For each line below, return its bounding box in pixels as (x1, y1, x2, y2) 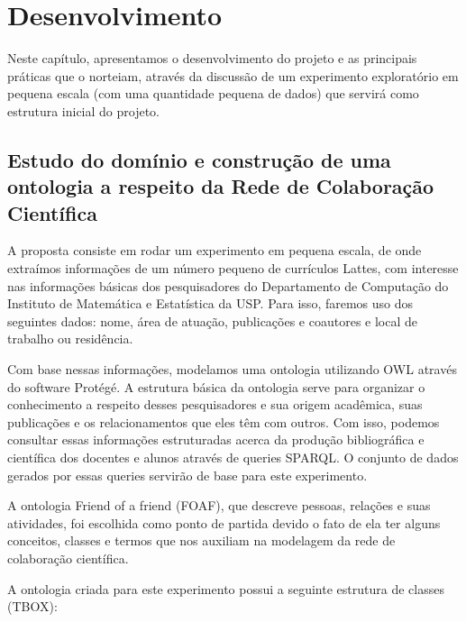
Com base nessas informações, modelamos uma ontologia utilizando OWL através (7, 360, 457, 379)
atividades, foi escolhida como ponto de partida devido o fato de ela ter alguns (7, 513, 441, 532)
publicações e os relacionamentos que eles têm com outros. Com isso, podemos (7, 412, 440, 431)
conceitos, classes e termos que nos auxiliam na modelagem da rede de (7, 531, 396, 550)
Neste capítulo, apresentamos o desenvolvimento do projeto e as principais (7, 49, 417, 68)
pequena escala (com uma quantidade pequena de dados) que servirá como (7, 84, 419, 103)
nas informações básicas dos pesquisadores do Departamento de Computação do (7, 276, 449, 295)
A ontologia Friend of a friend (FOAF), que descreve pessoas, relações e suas (7, 496, 431, 515)
